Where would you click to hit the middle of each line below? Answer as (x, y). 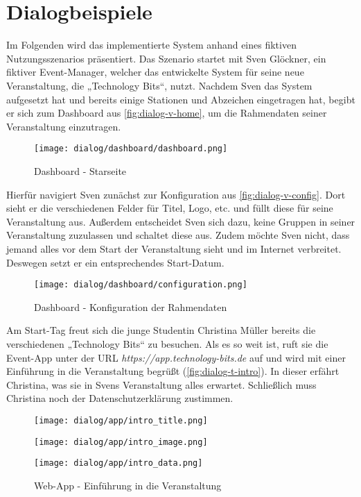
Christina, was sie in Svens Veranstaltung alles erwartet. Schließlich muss (161, 384)
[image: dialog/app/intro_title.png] (121, 420)
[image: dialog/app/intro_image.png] (121, 442)
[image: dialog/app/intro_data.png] (118, 463)
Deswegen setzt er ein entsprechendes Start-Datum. (115, 262)
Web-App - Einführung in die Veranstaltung (128, 485)
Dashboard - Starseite (80, 170)
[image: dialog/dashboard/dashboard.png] (131, 149)
